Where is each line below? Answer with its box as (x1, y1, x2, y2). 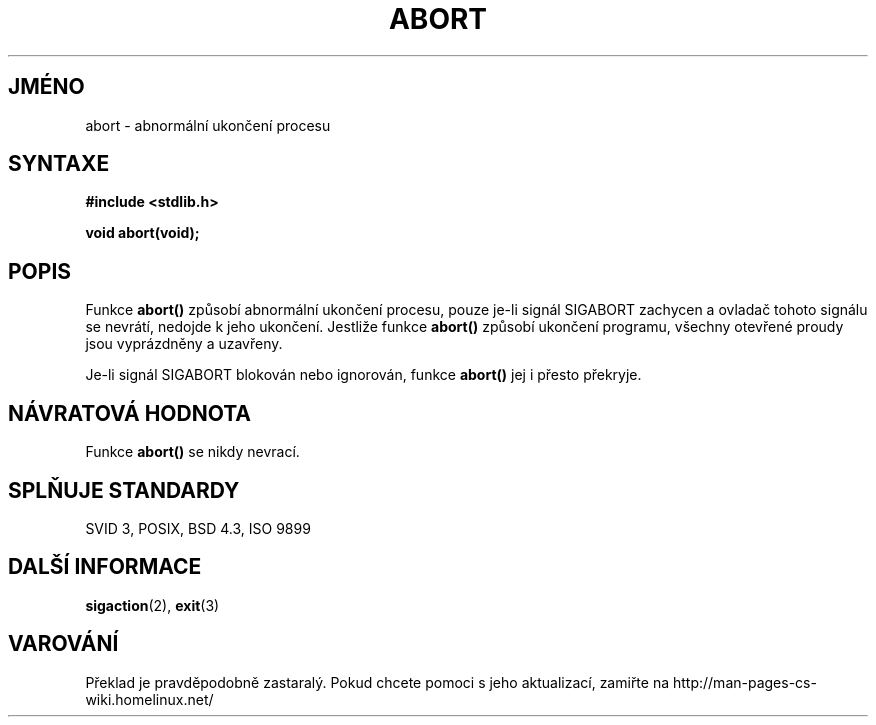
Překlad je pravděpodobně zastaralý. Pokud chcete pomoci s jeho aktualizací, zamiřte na (85, 673, 670, 691)
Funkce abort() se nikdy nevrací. (85, 443, 300, 461)
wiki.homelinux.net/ (85, 690, 214, 708)
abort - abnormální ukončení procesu (85, 116, 331, 134)
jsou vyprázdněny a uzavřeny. (85, 335, 283, 353)
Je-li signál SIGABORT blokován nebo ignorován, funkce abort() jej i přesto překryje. (85, 366, 642, 384)
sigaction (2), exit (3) (85, 596, 220, 614)
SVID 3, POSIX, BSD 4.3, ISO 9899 (85, 519, 311, 537)
